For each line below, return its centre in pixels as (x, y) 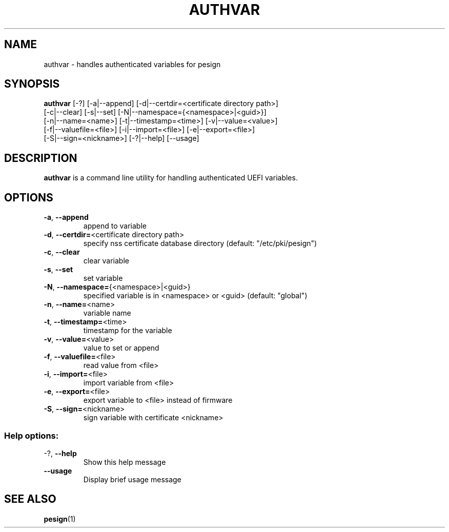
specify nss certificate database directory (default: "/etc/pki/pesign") (200, 243)
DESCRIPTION (41, 158)
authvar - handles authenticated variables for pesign (132, 64)
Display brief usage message (132, 479)
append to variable (115, 226)
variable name (107, 313)
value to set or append (121, 348)
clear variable (106, 261)
